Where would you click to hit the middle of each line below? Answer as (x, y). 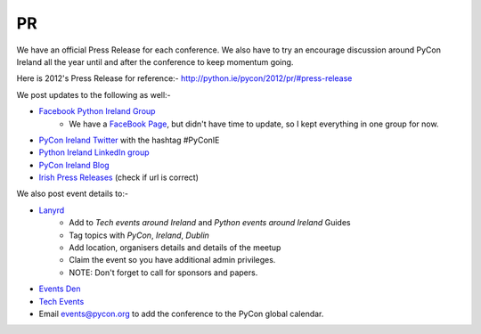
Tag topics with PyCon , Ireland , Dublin (139, 235)
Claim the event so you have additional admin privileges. (172, 260)
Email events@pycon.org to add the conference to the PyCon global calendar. (181, 314)
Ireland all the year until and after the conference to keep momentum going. (155, 61)
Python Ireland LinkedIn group (94, 152)
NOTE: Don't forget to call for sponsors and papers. (163, 273)
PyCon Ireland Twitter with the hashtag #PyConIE (129, 140)
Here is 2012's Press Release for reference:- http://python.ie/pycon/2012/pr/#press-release (184, 78)
